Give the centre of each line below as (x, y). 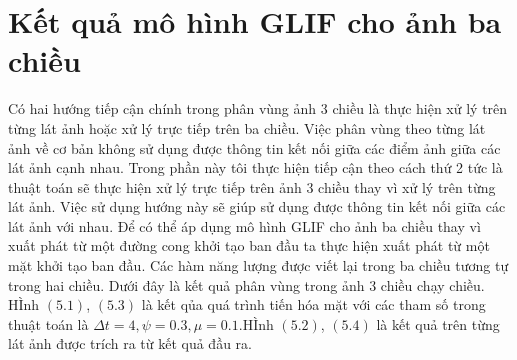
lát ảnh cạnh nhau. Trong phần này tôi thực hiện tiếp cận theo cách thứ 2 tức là (255, 167)
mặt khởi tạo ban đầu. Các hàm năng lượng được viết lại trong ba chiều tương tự (258, 265)
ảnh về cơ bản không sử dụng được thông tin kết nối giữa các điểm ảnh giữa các (254, 147)
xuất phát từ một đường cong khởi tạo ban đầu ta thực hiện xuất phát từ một (249, 245)
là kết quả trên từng (438, 323)
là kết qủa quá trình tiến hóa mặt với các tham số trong (313, 304)
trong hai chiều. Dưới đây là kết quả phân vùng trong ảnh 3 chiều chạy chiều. (246, 284)
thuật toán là (48, 323)
